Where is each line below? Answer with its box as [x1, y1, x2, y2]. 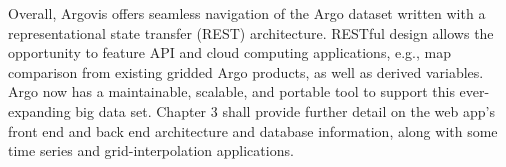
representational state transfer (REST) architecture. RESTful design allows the [8, 22, 494, 43]
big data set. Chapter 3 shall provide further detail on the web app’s [75, 100, 495, 121]
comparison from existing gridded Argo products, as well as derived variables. [8, 61, 484, 82]
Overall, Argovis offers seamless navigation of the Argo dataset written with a [8, 3, 486, 23]
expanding [8, 100, 71, 121]
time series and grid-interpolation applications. [8, 140, 294, 161]
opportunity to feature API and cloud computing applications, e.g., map [8, 42, 451, 63]
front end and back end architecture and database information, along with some [8, 120, 498, 141]
